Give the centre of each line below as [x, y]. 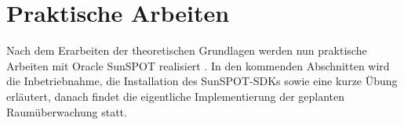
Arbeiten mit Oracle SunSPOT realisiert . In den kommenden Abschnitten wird [198, 65]
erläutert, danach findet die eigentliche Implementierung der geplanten [176, 96]
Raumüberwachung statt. [67, 111]
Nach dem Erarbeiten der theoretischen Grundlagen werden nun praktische [187, 50]
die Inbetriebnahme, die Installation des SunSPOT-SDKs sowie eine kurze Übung [202, 81]
